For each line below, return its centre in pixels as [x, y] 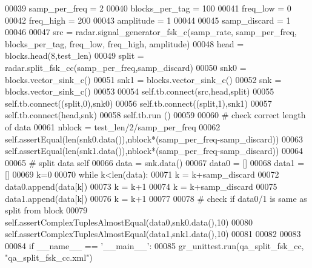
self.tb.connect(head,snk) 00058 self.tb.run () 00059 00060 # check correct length [155, 115]
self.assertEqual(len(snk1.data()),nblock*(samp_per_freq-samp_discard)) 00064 [154, 151]
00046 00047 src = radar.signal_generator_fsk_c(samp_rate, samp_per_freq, [151, 32]
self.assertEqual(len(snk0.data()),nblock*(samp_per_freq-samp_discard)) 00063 [154, 139]
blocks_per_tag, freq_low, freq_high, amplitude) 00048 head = [124, 43]
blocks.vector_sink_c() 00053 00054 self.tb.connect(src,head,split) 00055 [140, 91]
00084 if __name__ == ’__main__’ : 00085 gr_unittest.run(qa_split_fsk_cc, [154, 245]
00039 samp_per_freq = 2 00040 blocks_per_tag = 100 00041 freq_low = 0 [148, 8]
